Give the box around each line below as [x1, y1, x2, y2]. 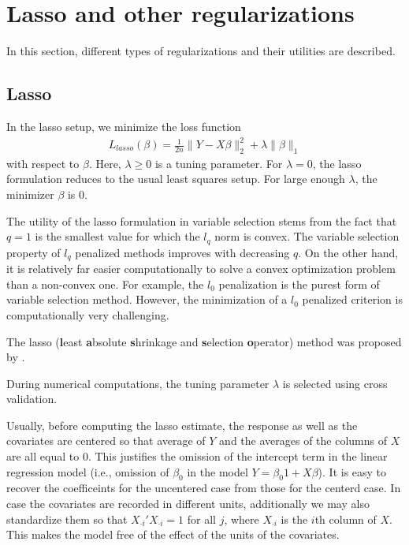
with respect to [6, 155, 80, 171]
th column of [314, 510, 377, 527]
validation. [6, 390, 58, 407]
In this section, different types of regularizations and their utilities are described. [6, 43, 396, 59]
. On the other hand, [298, 244, 399, 260]
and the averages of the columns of [219, 432, 388, 449]
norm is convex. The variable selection [214, 228, 400, 245]
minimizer [6, 186, 54, 203]
